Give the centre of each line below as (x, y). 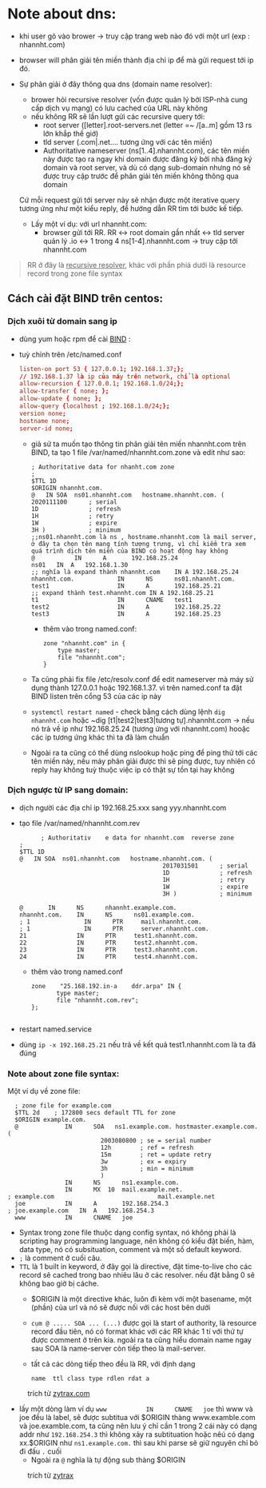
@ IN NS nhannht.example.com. (98, 908)
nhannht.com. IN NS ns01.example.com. (107, 915)
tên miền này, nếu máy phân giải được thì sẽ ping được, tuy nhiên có (143, 761)
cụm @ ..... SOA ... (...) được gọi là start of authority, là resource (144, 1323)
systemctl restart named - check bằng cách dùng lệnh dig (128, 712)
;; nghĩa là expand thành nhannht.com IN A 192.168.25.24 (135, 572)
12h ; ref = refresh (147, 1148)
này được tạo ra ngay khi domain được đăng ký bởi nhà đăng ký (147, 159)
